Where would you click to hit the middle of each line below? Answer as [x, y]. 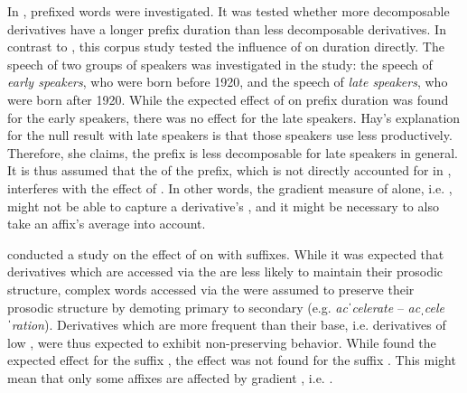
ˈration [26, 325]
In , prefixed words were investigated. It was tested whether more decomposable [229, 11]
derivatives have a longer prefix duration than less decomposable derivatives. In [227, 28]
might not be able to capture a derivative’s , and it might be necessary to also [223, 206]
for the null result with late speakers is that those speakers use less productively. [230, 135]
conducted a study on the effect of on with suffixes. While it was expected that [226, 253]
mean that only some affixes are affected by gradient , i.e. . [170, 377]
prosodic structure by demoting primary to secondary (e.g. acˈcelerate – [205, 307]
